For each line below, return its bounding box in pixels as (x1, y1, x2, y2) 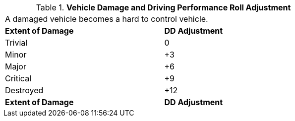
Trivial (5, 38, 28, 48)
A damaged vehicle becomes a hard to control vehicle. (5, 14, 208, 24)
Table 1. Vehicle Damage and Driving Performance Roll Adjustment (36, 2, 291, 12)
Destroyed (5, 85, 44, 95)
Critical (5, 73, 32, 83)
